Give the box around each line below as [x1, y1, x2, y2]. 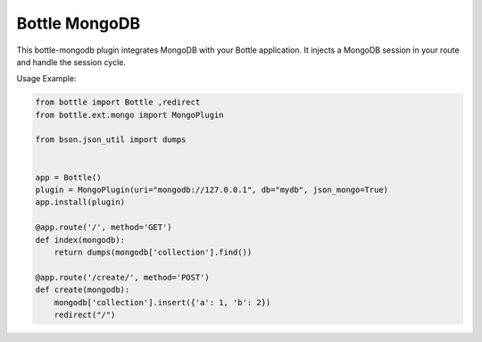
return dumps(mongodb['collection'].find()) [54, 247, 253, 257]
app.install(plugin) [35, 197, 125, 207]
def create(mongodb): [35, 285, 130, 295]
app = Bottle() [35, 172, 102, 182]
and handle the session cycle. [16, 56, 127, 67]
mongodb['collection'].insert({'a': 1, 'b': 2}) [54, 297, 271, 307]
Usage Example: [16, 73, 77, 84]
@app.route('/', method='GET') [35, 222, 173, 232]
